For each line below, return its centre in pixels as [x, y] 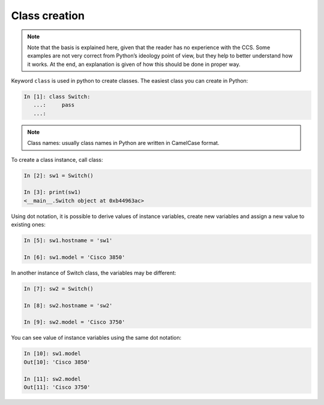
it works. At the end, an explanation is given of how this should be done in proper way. [134, 64]
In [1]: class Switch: [57, 97]
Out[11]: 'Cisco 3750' [57, 387]
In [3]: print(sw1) [52, 192]
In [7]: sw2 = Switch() [59, 288]
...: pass [54, 105]
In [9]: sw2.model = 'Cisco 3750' [74, 322]
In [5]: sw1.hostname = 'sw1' [68, 241]
